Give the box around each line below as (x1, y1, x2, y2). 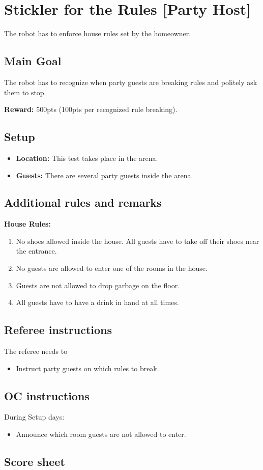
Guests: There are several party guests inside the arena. (16, 170, 193, 180)
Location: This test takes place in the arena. (16, 152, 158, 163)
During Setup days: (4, 411, 65, 422)
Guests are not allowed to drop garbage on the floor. (16, 280, 180, 290)
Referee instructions (4, 322, 112, 338)
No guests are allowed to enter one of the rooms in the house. (16, 263, 208, 273)
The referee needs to (4, 346, 68, 356)
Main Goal (4, 53, 62, 69)
